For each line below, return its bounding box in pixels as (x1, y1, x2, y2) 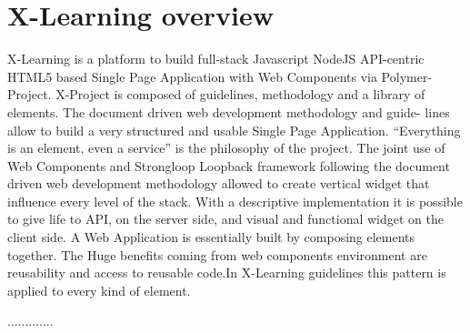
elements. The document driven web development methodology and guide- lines (7, 102, 450, 121)
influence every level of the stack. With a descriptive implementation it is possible (7, 191, 463, 210)
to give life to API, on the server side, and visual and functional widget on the (7, 209, 445, 228)
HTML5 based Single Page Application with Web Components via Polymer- (7, 66, 433, 86)
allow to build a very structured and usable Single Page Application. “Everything (7, 120, 461, 139)
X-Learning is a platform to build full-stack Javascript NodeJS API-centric (7, 49, 425, 68)
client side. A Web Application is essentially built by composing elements (7, 227, 415, 247)
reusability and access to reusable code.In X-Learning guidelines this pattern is (7, 263, 446, 282)
